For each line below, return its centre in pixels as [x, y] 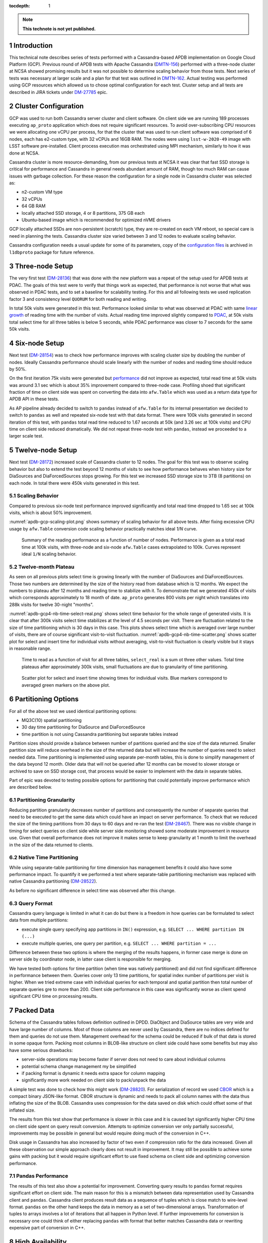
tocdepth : [20, 6]
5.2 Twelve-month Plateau [42, 567]
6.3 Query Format [31, 903]
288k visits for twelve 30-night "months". [51, 605]
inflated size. [22, 1110]
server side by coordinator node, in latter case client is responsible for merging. [91, 959]
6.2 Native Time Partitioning [44, 858]
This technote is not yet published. [59, 29]
